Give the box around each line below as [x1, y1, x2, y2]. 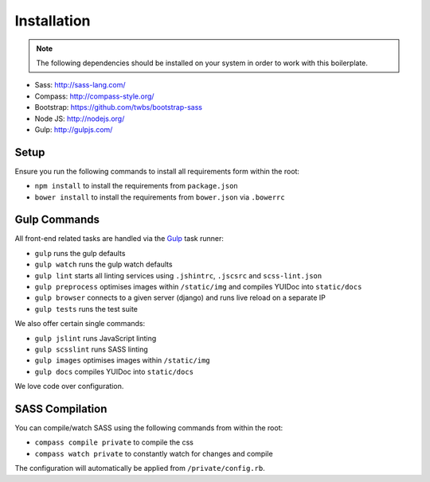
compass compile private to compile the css [34, 437, 194, 447]
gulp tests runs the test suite [34, 304, 139, 313]
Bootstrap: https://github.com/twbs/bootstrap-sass [34, 103, 203, 112]
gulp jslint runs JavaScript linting [34, 333, 157, 343]
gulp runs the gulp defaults [34, 248, 126, 258]
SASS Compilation [14, 402, 107, 415]
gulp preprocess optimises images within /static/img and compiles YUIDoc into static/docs [34, 282, 362, 292]
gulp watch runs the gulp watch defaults [34, 259, 173, 270]
